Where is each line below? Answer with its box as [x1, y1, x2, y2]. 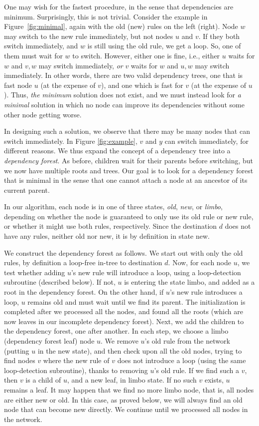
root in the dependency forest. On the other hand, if [4, 287, 164, 297]
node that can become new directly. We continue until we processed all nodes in [4, 404, 248, 415]
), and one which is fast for [101, 79, 183, 90]
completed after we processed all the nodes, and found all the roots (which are [4, 306, 243, 317]
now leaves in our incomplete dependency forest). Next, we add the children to [4, 316, 244, 326]
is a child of [25, 375, 61, 385]
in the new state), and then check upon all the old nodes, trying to [37, 345, 242, 356]
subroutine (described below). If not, [4, 277, 116, 287]
